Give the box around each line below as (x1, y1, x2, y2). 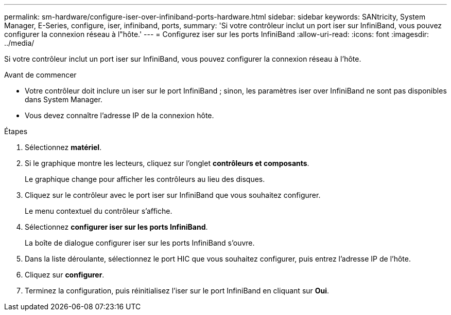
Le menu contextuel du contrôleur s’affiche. (25, 207, 172, 215)
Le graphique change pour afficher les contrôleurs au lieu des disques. (25, 175, 265, 183)
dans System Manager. (25, 95, 102, 104)
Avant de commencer (4, 70, 77, 79)
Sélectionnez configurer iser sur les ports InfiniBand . (25, 223, 208, 231)
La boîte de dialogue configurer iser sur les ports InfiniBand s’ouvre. (25, 238, 255, 247)
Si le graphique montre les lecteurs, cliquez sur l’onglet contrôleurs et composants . (25, 159, 309, 168)
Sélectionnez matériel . (25, 143, 102, 152)
